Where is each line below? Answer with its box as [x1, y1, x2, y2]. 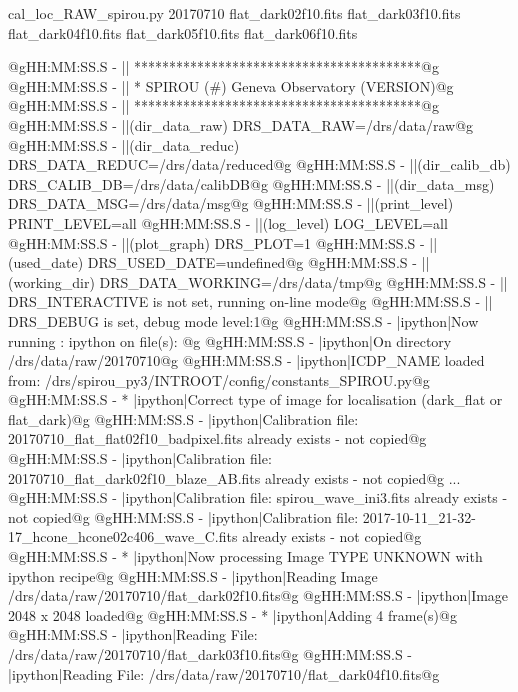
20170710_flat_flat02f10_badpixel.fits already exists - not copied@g [8, 428, 427, 449]
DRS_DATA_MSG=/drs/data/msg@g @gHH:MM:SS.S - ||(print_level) [8, 193, 454, 214]
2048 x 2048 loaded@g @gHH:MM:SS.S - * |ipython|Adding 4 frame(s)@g [8, 604, 457, 625]
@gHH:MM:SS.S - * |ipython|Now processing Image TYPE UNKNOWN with [8, 546, 483, 567]
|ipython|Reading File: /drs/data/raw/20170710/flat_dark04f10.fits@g [8, 663, 440, 684]
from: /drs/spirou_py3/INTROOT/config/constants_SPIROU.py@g [8, 369, 430, 390]
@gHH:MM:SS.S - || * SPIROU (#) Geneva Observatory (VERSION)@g [8, 75, 454, 96]
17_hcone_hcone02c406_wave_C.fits [8, 526, 238, 547]
